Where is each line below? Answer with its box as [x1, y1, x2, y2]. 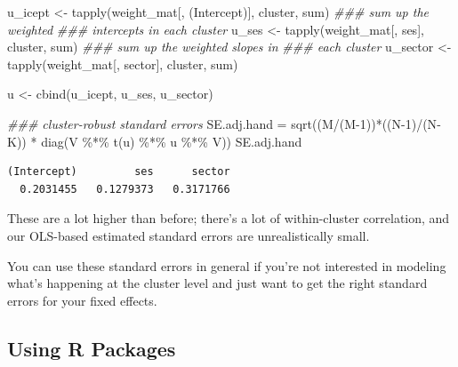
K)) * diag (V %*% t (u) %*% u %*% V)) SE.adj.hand [7, 132, 302, 150]
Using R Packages [7, 334, 176, 362]
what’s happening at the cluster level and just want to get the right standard [7, 274, 428, 292]
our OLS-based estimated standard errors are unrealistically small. [7, 226, 370, 244]
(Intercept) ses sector [7, 165, 230, 179]
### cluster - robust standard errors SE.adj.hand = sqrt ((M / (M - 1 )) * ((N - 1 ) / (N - [7, 114, 441, 132]
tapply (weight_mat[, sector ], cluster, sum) [7, 54, 238, 73]
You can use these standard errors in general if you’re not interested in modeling [7, 256, 446, 275]
